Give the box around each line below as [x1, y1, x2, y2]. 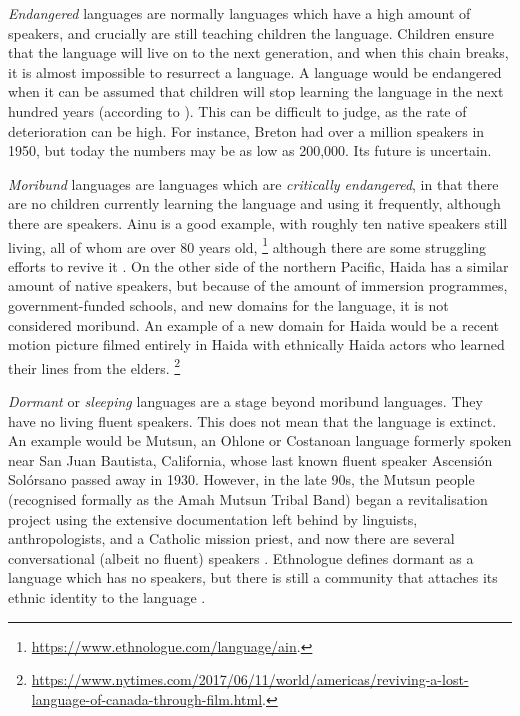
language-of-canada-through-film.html [31, 688, 263, 709]
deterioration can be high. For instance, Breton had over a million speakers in [8, 120, 485, 141]
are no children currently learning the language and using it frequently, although [8, 193, 501, 214]
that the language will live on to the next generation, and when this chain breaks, [8, 42, 509, 63]
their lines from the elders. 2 [8, 354, 181, 378]
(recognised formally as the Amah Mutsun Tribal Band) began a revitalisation [8, 488, 488, 509]
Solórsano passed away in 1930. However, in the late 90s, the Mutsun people [8, 469, 475, 490]
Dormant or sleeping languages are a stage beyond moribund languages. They [8, 391, 483, 411]
